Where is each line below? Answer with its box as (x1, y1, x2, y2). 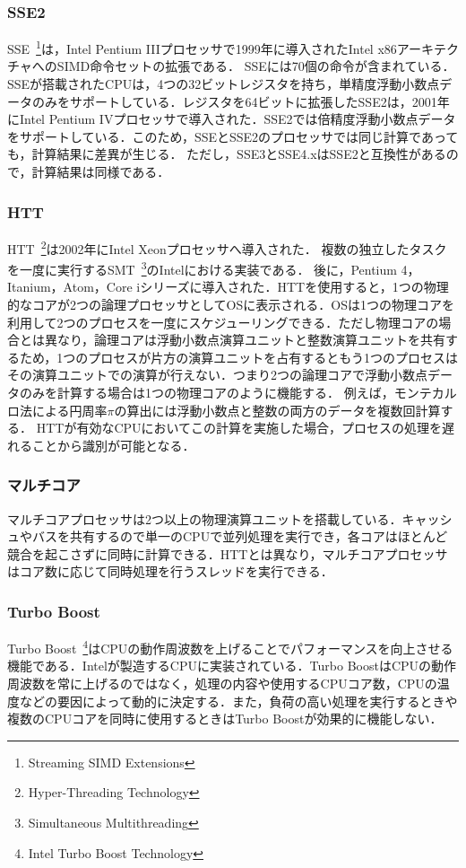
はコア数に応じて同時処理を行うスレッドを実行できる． (7, 562, 333, 581)
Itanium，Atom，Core (7, 277, 133, 296)
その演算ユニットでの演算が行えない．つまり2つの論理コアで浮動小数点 (7, 365, 427, 384)
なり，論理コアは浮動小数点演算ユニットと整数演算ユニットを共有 (56, 330, 446, 349)
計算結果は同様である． (31, 162, 170, 181)
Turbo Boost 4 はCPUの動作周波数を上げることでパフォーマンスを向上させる (7, 636, 453, 657)
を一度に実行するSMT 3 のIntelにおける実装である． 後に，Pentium (7, 258, 397, 278)
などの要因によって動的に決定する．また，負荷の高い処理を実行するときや (19, 691, 458, 710)
